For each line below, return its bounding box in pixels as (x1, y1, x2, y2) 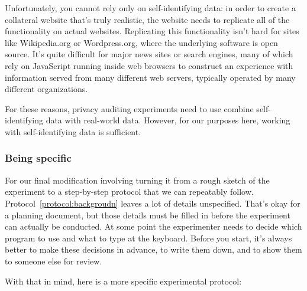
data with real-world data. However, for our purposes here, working (46, 114, 290, 126)
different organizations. (5, 83, 88, 95)
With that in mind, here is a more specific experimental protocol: (5, 274, 242, 287)
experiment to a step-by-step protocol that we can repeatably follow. (5, 185, 254, 198)
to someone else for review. (5, 254, 102, 267)
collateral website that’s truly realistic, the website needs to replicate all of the (5, 13, 290, 25)
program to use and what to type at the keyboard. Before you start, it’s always (5, 231, 292, 244)
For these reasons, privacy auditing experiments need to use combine (5, 102, 254, 115)
